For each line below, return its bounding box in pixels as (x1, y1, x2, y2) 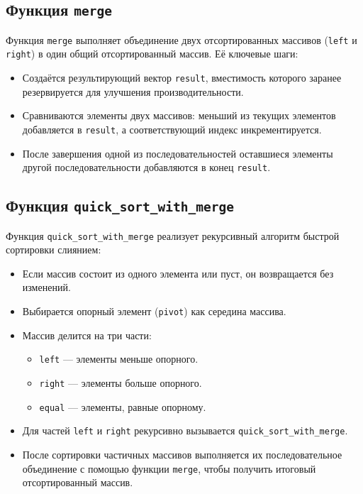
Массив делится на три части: (22, 327, 152, 342)
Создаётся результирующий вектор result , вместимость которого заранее (22, 70, 342, 85)
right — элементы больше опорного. (39, 375, 202, 390)
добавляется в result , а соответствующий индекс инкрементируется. (22, 121, 322, 136)
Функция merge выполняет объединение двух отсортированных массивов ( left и (6, 32, 357, 47)
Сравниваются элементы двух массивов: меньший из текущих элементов (22, 108, 336, 123)
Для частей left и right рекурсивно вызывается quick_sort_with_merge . (22, 423, 348, 438)
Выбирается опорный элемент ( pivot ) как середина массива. (22, 304, 286, 319)
